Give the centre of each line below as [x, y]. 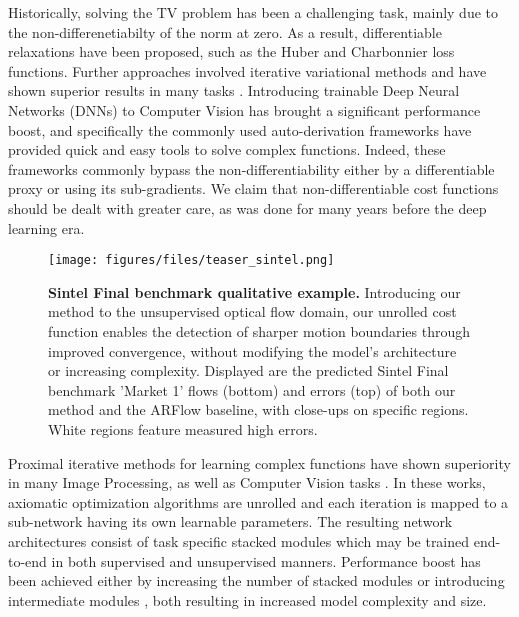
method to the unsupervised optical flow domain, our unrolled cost [252, 311]
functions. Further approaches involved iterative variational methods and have [247, 70]
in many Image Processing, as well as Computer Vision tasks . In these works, [247, 482]
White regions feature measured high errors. [183, 428]
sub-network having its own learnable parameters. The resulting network [230, 521]
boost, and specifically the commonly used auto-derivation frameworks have [240, 129]
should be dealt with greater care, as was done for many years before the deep [247, 207]
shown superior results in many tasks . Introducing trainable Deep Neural [234, 90]
